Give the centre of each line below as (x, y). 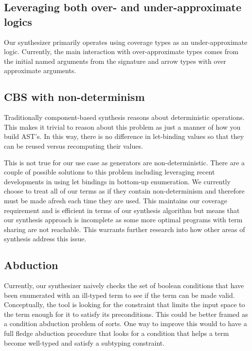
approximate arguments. (40, 70)
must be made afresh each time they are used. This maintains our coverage (116, 200)
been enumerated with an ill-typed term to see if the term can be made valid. (119, 295)
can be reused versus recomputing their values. (73, 146)
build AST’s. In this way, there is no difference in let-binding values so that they (124, 136)
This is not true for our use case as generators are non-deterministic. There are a (125, 162)
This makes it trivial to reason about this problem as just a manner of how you (122, 127)
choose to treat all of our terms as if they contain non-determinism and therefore (124, 191)
